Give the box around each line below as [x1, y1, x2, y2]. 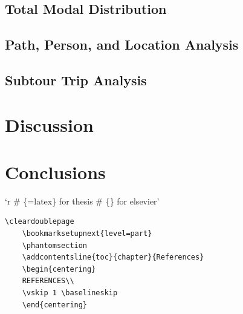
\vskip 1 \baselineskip [22, 289, 118, 297]
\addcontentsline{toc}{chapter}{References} [22, 253, 204, 262]
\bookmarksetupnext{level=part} [22, 229, 152, 238]
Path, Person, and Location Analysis [5, 35, 239, 54]
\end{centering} [22, 300, 88, 309]
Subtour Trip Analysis [5, 70, 147, 89]
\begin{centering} [22, 264, 96, 273]
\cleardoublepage [5, 217, 74, 226]
